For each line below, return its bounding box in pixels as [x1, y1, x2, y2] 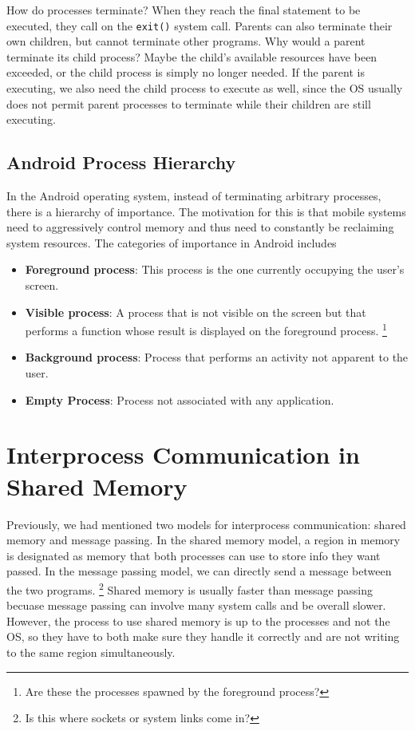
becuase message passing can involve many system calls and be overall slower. [6, 597, 386, 614]
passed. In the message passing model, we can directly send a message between [6, 563, 392, 579]
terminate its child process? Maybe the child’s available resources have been [6, 48, 377, 65]
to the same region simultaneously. [6, 643, 176, 660]
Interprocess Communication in [6, 438, 360, 471]
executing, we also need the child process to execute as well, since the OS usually [6, 80, 403, 97]
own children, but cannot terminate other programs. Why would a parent [6, 33, 366, 49]
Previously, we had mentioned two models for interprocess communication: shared [6, 516, 406, 532]
